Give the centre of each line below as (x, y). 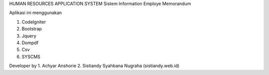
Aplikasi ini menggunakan (36, 13)
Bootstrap (32, 29)
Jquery (29, 36)
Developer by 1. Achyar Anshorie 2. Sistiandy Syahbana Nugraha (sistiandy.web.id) (94, 66)
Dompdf (30, 43)
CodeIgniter (34, 22)
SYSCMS (31, 57)
